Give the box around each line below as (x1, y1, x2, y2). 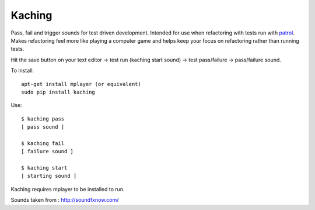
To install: (10, 67, 34, 74)
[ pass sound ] (21, 123, 65, 130)
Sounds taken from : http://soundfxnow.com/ (10, 197, 119, 204)
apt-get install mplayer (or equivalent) (21, 81, 141, 87)
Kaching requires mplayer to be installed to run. (10, 185, 125, 192)
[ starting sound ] (21, 173, 77, 180)
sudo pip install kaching (21, 88, 96, 95)
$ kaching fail (21, 140, 65, 146)
